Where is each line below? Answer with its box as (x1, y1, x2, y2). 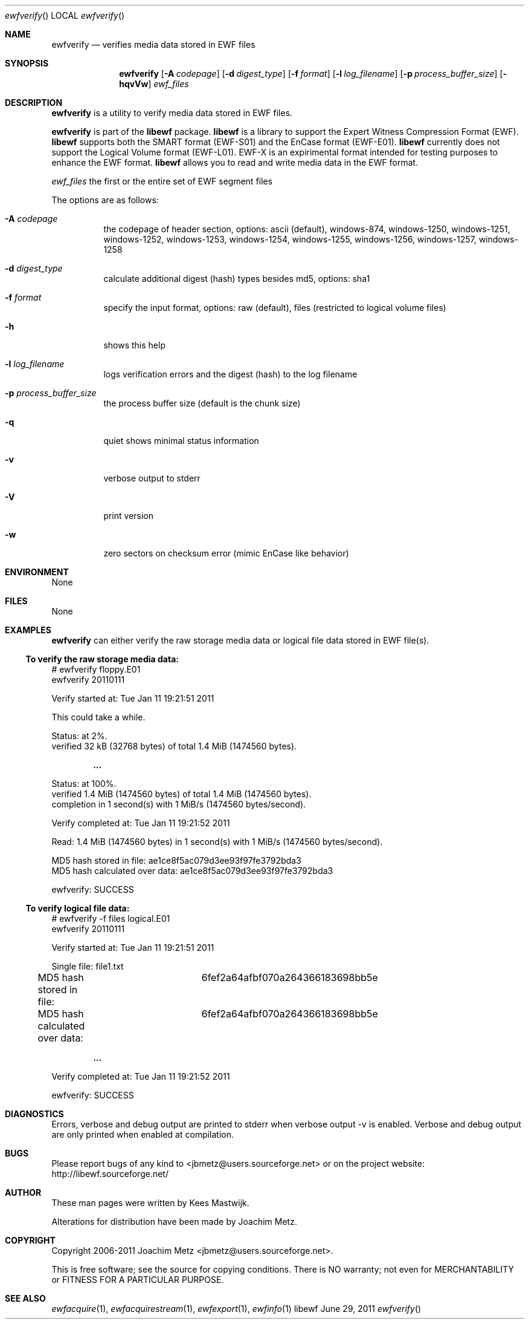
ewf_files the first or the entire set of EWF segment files (51, 176, 273, 186)
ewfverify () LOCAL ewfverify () (5, 10, 125, 21)
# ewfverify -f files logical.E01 (51, 913, 170, 924)
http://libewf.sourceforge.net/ (51, 1169, 168, 1179)
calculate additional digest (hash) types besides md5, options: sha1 (103, 273, 370, 284)
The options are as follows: (51, 195, 159, 205)
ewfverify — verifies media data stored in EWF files (51, 39, 255, 50)
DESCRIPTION (5, 97, 63, 108)
